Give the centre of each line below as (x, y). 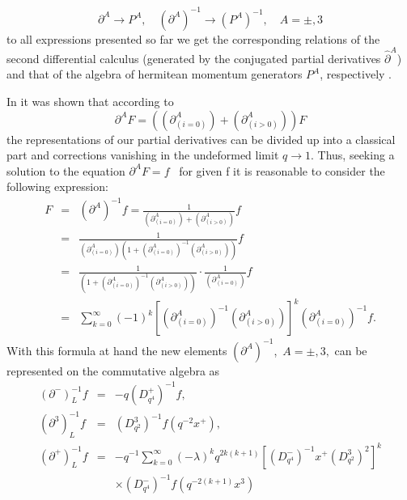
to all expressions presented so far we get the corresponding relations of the (193, 38)
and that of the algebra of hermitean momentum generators (155, 74)
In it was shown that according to (90, 101)
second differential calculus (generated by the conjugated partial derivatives (194, 58)
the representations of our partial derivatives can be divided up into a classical (201, 139)
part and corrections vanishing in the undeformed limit (143, 155)
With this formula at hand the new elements (117, 350)
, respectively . (356, 74)
